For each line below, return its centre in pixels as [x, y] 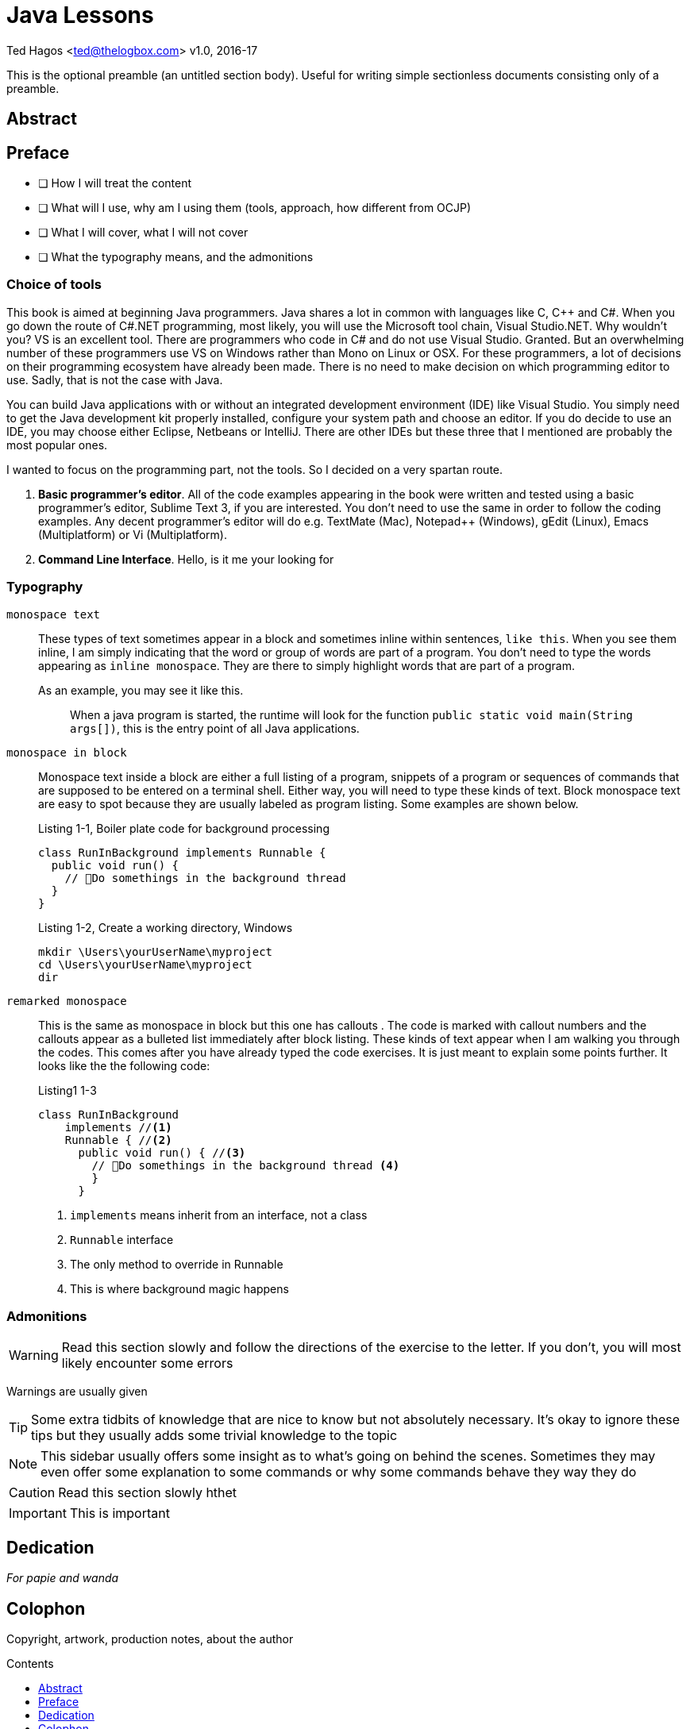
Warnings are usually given [77, 1392]
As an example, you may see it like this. [141, 690]
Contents [30, 1663]
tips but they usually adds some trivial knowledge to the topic [214, 1436]
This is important [119, 1513]
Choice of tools [54, 285]
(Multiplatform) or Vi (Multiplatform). [133, 534]
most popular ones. [57, 445]
